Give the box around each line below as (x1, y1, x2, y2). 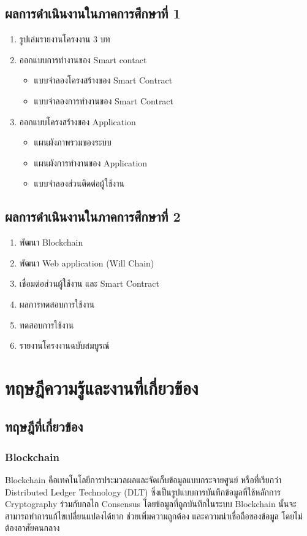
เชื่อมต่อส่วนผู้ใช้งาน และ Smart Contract (19, 277, 159, 290)
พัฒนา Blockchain (19, 236, 83, 249)
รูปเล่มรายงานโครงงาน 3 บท (19, 33, 110, 45)
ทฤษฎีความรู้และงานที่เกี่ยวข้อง (5, 375, 199, 400)
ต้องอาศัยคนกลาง (5, 521, 60, 534)
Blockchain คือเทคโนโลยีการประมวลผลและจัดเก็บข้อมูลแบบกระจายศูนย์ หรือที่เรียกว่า (5, 473, 282, 486)
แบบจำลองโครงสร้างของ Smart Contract (34, 74, 173, 87)
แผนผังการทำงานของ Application (34, 156, 148, 169)
